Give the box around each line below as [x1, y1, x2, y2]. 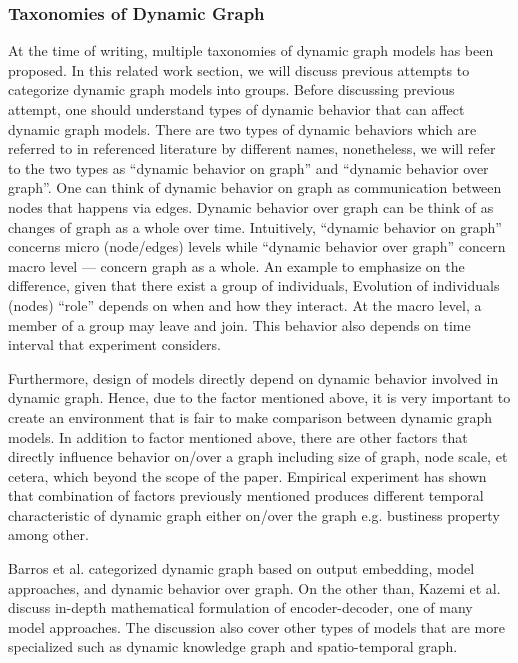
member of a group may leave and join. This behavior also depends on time [8, 314, 471, 335]
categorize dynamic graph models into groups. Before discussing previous [8, 79, 455, 100]
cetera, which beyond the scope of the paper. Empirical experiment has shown [8, 465, 487, 486]
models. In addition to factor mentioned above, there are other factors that [8, 426, 468, 447]
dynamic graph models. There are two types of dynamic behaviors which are [8, 118, 477, 139]
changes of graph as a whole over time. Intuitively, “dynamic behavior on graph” [8, 216, 502, 237]
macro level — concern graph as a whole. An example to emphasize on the [8, 255, 465, 276]
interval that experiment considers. [8, 334, 221, 355]
